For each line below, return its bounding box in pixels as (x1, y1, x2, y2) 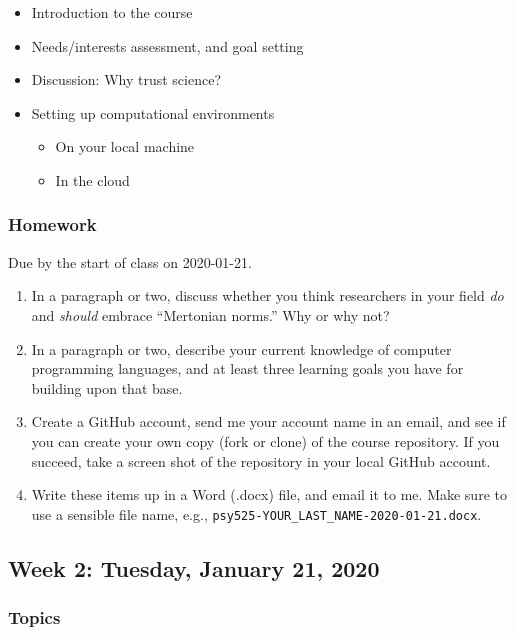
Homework (8, 212, 97, 237)
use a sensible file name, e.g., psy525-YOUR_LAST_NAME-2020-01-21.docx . (31, 503, 482, 524)
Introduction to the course (31, 2, 193, 22)
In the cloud (55, 169, 130, 190)
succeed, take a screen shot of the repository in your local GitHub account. (31, 450, 491, 471)
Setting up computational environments (31, 102, 275, 123)
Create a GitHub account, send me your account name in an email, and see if (31, 411, 506, 432)
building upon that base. (31, 377, 183, 398)
